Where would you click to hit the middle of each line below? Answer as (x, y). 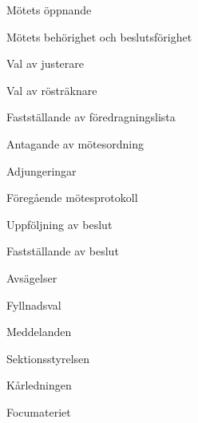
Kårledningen (39, 385)
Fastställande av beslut (63, 251)
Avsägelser (32, 277)
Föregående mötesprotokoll (72, 198)
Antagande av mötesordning (75, 143)
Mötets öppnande (49, 10)
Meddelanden (39, 332)
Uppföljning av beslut (59, 224)
